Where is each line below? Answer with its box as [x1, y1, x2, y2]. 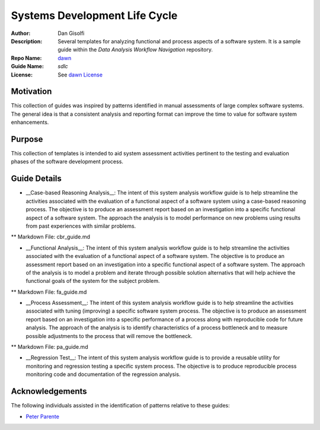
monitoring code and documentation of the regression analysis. [25, 371, 181, 378]
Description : [11, 37, 43, 44]
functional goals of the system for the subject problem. [25, 278, 160, 285]
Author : [11, 30, 31, 37]
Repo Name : [11, 54, 42, 62]
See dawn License [57, 71, 103, 78]
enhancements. [11, 119, 49, 126]
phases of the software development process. [11, 158, 124, 165]
